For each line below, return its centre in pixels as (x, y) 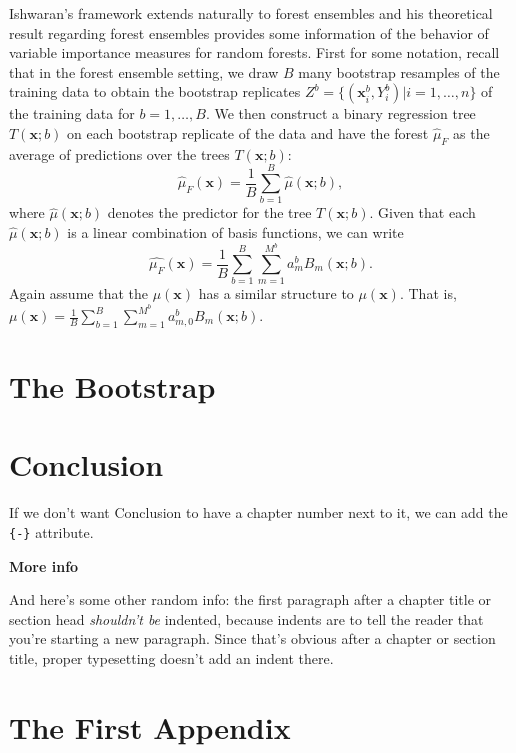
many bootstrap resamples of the (399, 71)
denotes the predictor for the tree (209, 212)
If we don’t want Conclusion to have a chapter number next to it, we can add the (258, 512)
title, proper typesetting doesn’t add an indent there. (171, 657)
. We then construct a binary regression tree (340, 113)
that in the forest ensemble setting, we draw (144, 71)
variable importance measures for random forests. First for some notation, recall (254, 52)
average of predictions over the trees (119, 153)
